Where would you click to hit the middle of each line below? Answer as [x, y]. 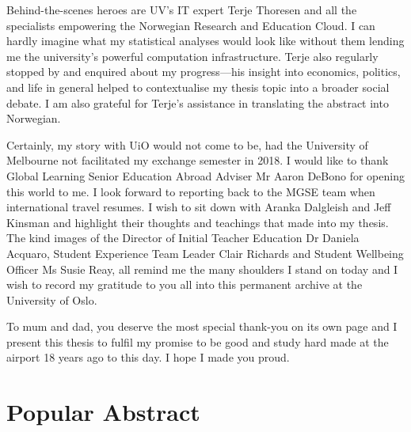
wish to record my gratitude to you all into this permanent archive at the [185, 284]
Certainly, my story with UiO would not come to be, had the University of [187, 144]
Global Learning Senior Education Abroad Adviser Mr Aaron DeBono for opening [205, 175]
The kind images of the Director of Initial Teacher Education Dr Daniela [183, 238]
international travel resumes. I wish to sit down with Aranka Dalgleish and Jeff [199, 207]
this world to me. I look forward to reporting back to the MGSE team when [191, 191]
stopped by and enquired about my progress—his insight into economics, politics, [204, 72]
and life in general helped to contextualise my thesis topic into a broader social [198, 87]
